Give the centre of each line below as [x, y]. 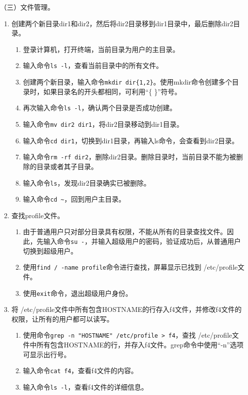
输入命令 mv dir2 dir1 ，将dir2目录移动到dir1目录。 [103, 124]
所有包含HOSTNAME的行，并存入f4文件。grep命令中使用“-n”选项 [140, 344]
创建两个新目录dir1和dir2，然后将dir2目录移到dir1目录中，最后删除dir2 [122, 23]
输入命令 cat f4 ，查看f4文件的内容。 [80, 370]
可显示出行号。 [47, 354]
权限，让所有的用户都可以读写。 [62, 318]
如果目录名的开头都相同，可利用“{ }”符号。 [112, 91]
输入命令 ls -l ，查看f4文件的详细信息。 [85, 386]
